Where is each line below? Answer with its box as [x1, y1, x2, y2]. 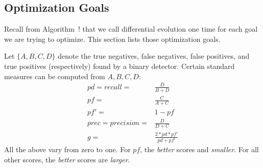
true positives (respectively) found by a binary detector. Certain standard [4, 60, 235, 71]
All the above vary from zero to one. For [4, 143, 131, 154]
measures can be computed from [4, 70, 105, 81]
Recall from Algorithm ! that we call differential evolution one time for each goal [4, 23, 258, 34]
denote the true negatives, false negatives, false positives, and [58, 51, 250, 61]
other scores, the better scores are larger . [4, 154, 130, 164]
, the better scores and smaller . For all [140, 143, 259, 154]
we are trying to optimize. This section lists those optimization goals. [4, 33, 221, 44]
